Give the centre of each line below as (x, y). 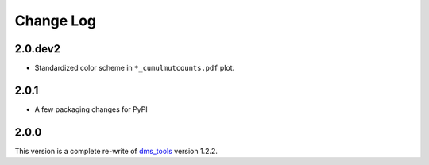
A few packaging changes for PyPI (91, 109)
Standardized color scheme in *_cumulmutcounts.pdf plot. (135, 68)
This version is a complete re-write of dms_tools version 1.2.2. (116, 151)
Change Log (56, 21)
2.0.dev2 (38, 49)
